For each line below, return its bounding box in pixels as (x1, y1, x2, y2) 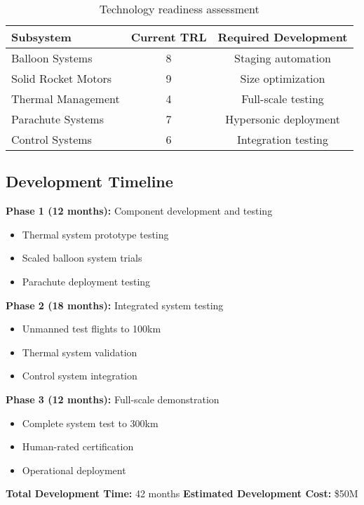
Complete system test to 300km (22, 415, 159, 430)
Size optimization (240, 70, 325, 86)
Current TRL (130, 29, 207, 45)
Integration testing (237, 131, 328, 147)
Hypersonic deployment (225, 111, 340, 127)
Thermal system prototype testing (22, 227, 169, 241)
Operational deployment (22, 462, 126, 477)
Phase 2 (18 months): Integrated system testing (6, 297, 224, 312)
